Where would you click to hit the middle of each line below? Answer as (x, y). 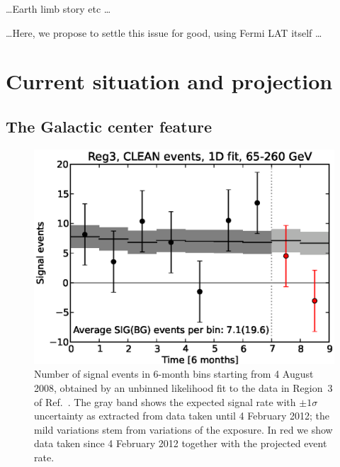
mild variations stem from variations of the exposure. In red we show (183, 429)
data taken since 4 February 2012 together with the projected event (181, 443)
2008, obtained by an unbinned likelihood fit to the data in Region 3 (183, 388)
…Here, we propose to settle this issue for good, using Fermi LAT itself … (164, 32)
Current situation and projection (169, 81)
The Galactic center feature (109, 126)
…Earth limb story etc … (58, 9)
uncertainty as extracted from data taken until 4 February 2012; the (182, 416)
